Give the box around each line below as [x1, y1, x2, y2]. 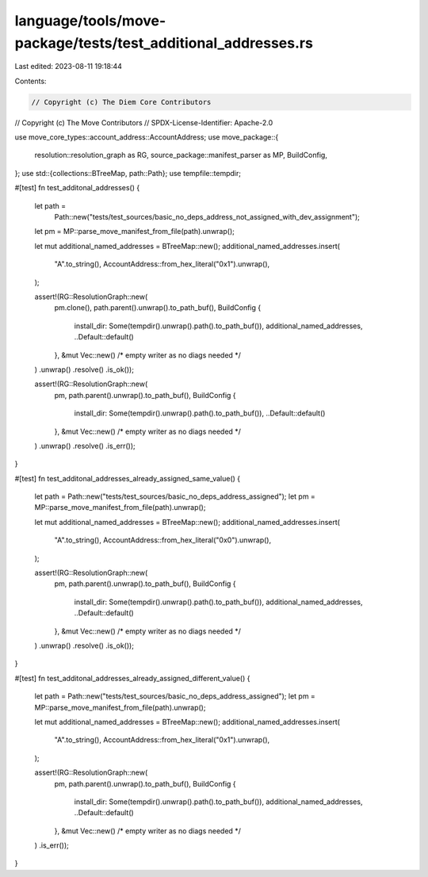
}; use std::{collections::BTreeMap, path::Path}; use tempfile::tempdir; [14, 168, 242, 178]
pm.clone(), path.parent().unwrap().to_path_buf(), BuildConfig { [54, 303, 262, 312]
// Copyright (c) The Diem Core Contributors [31, 98, 212, 106]
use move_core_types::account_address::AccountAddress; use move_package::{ [14, 132, 279, 142]
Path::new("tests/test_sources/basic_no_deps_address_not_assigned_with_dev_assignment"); [54, 213, 361, 222]
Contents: [14, 76, 47, 86]
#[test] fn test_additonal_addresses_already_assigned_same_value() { [14, 473, 241, 483]
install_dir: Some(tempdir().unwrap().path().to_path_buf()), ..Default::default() [74, 408, 326, 418]
